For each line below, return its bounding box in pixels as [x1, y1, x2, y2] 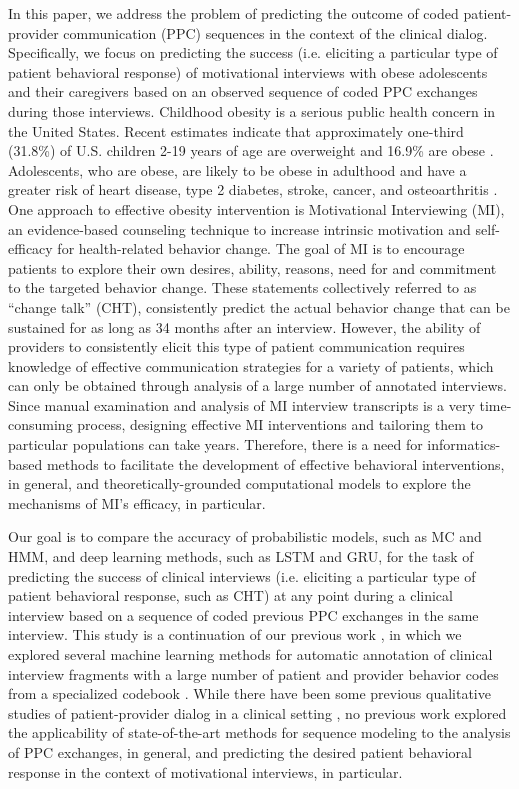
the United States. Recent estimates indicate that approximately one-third [8, 120, 464, 141]
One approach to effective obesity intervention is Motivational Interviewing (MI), [8, 198, 505, 219]
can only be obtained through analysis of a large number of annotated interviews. [8, 375, 507, 396]
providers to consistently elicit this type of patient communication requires [8, 336, 465, 357]
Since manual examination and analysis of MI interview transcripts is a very [8, 394, 475, 415]
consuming [8, 414, 73, 435]
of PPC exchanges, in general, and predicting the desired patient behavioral [8, 741, 472, 762]
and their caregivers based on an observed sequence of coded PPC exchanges [8, 81, 478, 102]
